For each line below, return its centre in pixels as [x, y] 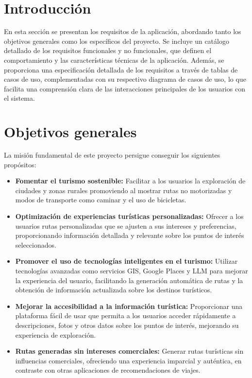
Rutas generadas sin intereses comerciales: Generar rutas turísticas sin [129, 351]
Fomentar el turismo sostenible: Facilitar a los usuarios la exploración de [130, 181]
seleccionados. [36, 244]
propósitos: [20, 164]
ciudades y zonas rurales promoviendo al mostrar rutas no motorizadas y [124, 190]
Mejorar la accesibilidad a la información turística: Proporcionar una [129, 306]
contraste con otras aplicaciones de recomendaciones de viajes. [108, 370]
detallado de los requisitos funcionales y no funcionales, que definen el [108, 50]
